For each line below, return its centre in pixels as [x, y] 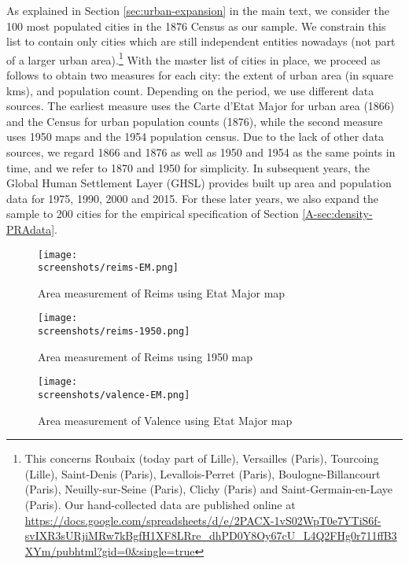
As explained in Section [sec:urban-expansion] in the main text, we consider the [198, 10]
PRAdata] [31, 229]
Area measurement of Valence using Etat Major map [165, 420]
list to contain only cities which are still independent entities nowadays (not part [201, 41]
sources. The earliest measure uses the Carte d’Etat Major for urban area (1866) [201, 106]
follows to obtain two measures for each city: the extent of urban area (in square [200, 75]
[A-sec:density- [337, 214]
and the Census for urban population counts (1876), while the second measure [195, 121]
